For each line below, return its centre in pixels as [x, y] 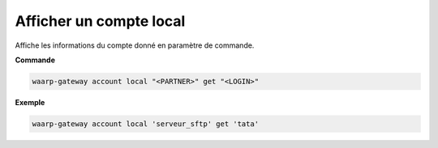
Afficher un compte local [100, 21]
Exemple [30, 102]
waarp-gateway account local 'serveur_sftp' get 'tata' [146, 124]
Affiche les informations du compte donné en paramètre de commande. [135, 45]
